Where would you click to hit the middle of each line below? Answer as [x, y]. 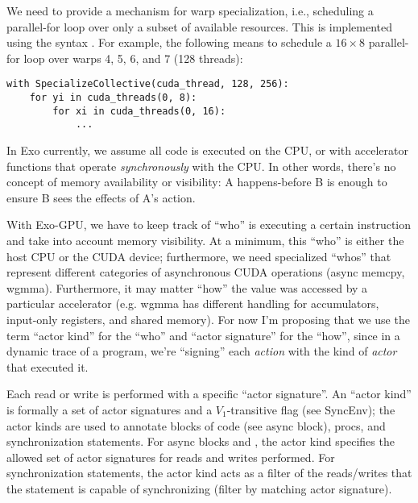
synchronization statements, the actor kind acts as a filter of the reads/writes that [209, 473]
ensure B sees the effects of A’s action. [101, 197]
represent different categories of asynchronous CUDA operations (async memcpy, [206, 272]
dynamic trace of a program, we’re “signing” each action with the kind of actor [202, 351]
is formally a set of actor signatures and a [110, 409]
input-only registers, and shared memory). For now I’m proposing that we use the [208, 319]
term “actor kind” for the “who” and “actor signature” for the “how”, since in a [203, 335]
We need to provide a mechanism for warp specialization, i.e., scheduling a [190, 10]
